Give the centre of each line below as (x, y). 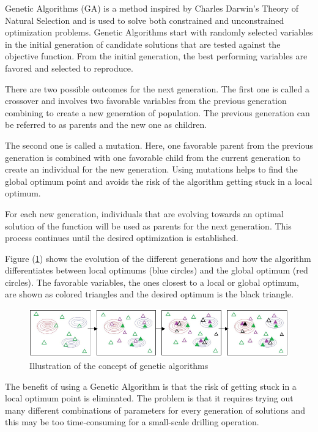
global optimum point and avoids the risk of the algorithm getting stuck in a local (159, 181)
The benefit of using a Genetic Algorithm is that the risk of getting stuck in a (151, 386)
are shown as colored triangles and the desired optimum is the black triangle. (149, 294)
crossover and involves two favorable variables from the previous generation (146, 101)
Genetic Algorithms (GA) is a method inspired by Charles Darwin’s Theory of (152, 8)
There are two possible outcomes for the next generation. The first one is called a (157, 88)
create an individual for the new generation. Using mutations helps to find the (151, 169)
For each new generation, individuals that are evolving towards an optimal (144, 213)
